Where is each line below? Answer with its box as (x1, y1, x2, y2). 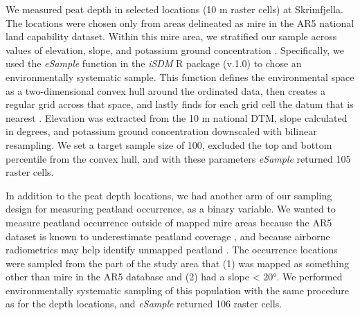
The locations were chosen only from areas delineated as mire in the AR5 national (6, 15, 354, 30)
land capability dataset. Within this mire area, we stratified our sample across (6, 29, 337, 44)
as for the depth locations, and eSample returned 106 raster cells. (6, 296, 282, 311)
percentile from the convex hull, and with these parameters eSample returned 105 (6, 151, 351, 165)
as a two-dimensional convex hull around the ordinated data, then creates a (6, 83, 325, 98)
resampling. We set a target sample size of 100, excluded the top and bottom (6, 137, 332, 152)
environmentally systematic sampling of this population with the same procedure (6, 282, 349, 297)
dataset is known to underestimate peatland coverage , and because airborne (6, 228, 330, 243)
